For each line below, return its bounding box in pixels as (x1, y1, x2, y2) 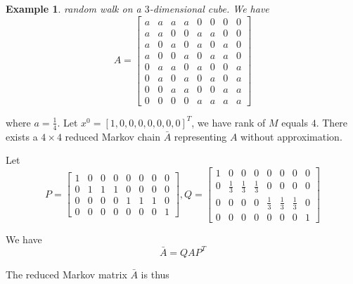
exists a (6, 129, 38, 143)
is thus (141, 266, 169, 281)
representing (174, 129, 227, 143)
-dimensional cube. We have (149, 1, 269, 15)
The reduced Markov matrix (6, 266, 127, 281)
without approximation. (240, 129, 342, 143)
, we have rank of (191, 115, 266, 129)
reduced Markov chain (65, 129, 160, 143)
